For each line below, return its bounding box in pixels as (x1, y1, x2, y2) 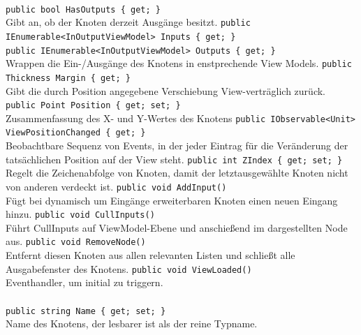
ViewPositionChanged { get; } (6, 128, 146, 138)
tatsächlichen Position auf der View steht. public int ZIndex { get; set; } (6, 151, 343, 166)
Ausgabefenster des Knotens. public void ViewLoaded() (6, 261, 252, 276)
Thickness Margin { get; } (6, 73, 131, 83)
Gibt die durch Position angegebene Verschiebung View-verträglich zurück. (6, 83, 325, 98)
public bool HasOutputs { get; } (6, 4, 161, 15)
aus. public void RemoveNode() (6, 234, 146, 248)
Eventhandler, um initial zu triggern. (6, 275, 163, 290)
